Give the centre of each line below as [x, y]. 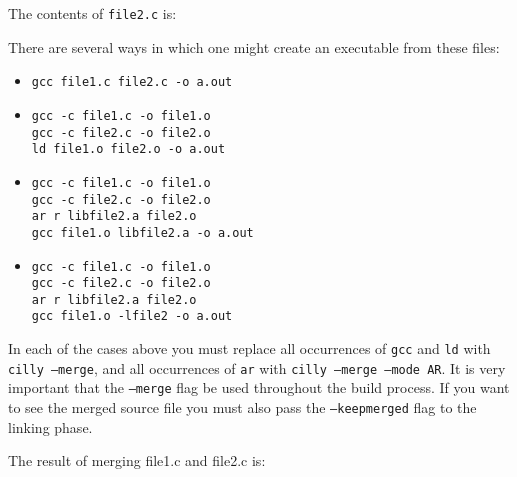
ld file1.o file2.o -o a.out [128, 149]
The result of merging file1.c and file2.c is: [137, 460]
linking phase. [50, 426]
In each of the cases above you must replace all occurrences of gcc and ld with [249, 348]
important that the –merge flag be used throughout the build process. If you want [259, 387]
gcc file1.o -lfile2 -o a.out [132, 316]
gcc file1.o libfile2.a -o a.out [142, 232]
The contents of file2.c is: [92, 13]
